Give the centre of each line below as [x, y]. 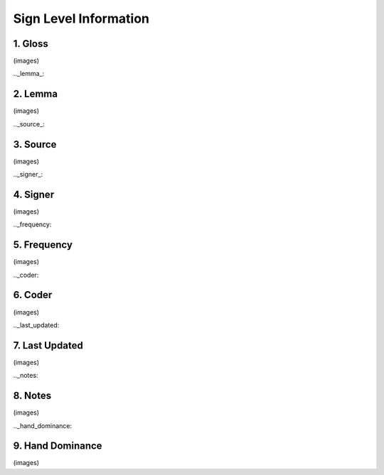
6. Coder [33, 295]
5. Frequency [43, 245]
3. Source [35, 144]
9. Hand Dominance [58, 446]
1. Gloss [31, 44]
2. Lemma [36, 94]
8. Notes [32, 396]
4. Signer [34, 194]
